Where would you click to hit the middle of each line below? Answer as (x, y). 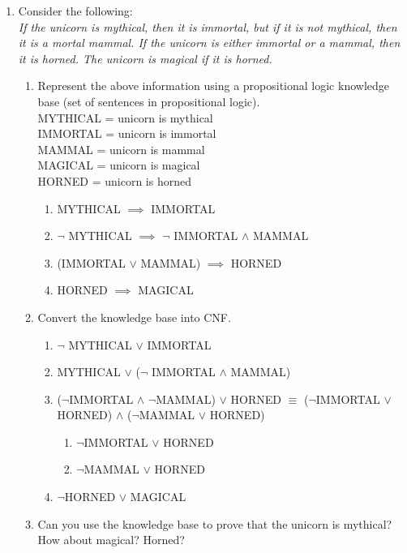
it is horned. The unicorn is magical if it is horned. (145, 58)
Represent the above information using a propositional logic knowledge (213, 86)
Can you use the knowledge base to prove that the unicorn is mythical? (215, 523)
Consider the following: (75, 11)
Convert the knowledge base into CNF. (134, 317)
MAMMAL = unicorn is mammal (121, 149)
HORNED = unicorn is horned (114, 180)
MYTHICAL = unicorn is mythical (125, 117)
